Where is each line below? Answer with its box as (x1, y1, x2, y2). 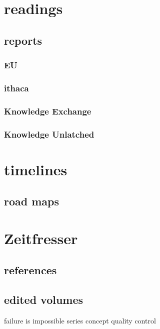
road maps (4, 193, 59, 209)
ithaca (4, 81, 29, 94)
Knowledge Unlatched (4, 128, 94, 140)
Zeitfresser (4, 228, 78, 248)
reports (4, 32, 42, 48)
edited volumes (4, 292, 83, 307)
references (4, 262, 57, 278)
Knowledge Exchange (4, 104, 91, 117)
